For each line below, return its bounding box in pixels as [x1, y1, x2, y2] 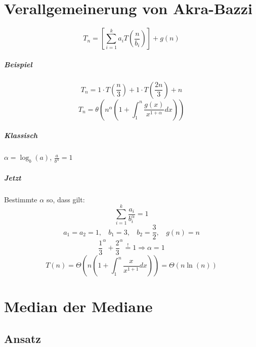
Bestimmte [4, 194, 37, 204]
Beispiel [4, 59, 32, 69]
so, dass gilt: [46, 194, 85, 204]
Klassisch [4, 130, 38, 141]
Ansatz [4, 330, 41, 346]
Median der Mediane [4, 296, 153, 317]
